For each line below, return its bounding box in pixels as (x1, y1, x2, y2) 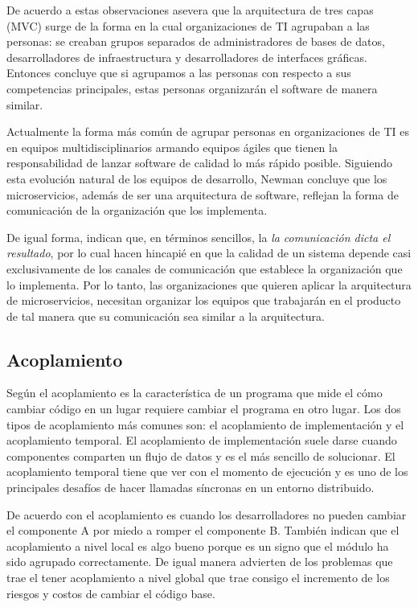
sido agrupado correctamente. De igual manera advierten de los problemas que (6, 553, 393, 570)
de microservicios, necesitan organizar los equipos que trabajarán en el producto (6, 292, 401, 309)
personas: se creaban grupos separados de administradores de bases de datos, (6, 33, 385, 50)
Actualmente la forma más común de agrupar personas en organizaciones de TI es (6, 123, 410, 140)
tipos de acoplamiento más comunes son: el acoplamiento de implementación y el (6, 416, 404, 433)
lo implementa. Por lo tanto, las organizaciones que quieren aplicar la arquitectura (6, 276, 412, 293)
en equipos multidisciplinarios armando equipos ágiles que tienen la (6, 138, 338, 155)
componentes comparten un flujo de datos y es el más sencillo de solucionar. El (6, 447, 395, 464)
